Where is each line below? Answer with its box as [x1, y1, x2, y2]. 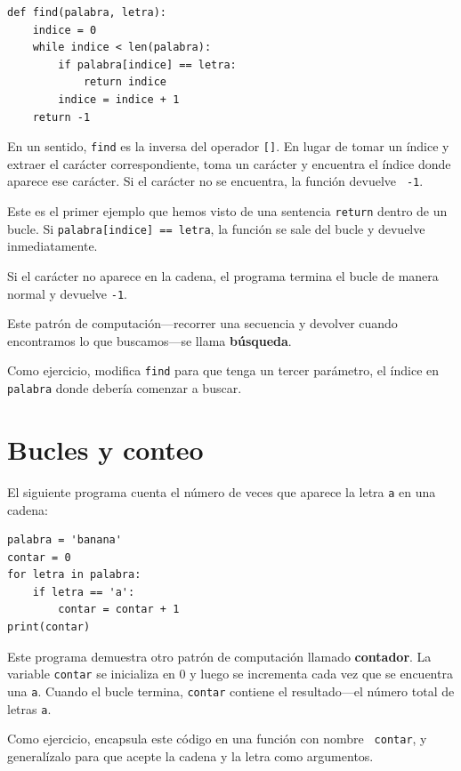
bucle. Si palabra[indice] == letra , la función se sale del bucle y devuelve [7, 219, 425, 237]
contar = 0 [7, 550, 71, 564]
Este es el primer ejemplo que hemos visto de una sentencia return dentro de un [7, 202, 448, 221]
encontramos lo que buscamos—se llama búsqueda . [7, 331, 292, 349]
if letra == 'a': [32, 585, 135, 598]
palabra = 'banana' [7, 534, 122, 547]
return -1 [32, 110, 91, 124]
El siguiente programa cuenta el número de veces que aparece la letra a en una [7, 482, 436, 501]
